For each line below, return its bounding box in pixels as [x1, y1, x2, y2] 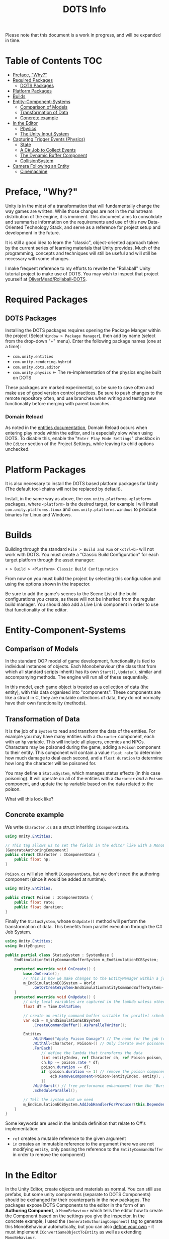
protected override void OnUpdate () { [14, 994, 96, 1000]
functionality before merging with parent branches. [5, 401, 111, 407]
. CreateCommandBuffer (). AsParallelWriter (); [32, 1022, 127, 1028]
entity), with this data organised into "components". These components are [5, 689, 161, 695]
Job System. [5, 929, 32, 935]
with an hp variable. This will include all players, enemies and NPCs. [5, 739, 145, 745]
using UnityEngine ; [5, 943, 46, 948]
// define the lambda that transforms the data [41, 1050, 143, 1056]
